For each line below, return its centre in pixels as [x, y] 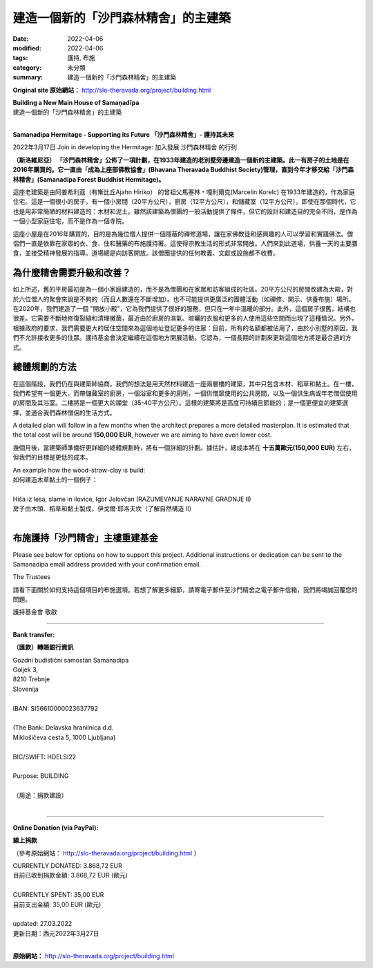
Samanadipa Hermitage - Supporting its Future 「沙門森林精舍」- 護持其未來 [123, 135]
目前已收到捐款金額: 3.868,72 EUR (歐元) [70, 875]
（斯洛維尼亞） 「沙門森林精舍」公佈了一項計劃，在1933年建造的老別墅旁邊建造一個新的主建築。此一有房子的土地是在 [181, 160]
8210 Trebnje [31, 679]
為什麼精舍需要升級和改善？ [72, 273]
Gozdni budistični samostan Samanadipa [71, 660]
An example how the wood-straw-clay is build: [79, 470]
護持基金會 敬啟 [35, 612]
